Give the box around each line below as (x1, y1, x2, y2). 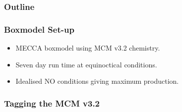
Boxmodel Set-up (4, 23, 74, 35)
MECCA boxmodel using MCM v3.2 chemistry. (15, 43, 160, 53)
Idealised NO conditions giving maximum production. (15, 76, 179, 86)
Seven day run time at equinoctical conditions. (15, 59, 157, 69)
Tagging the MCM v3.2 (4, 97, 100, 109)
